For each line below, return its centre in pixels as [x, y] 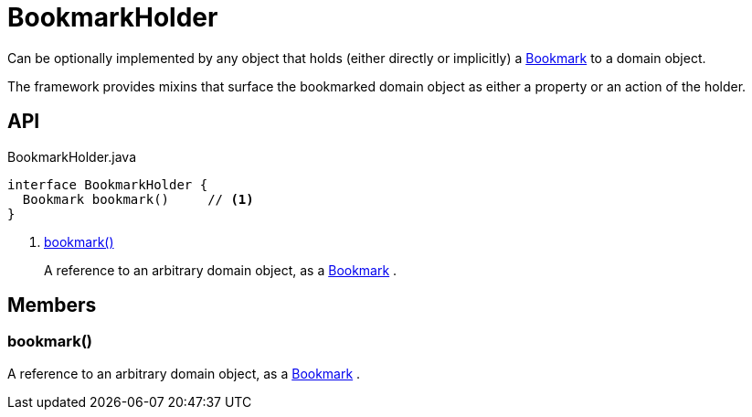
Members [52, 305]
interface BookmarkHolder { [108, 184]
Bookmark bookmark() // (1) [138, 199]
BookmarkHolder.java [72, 156]
